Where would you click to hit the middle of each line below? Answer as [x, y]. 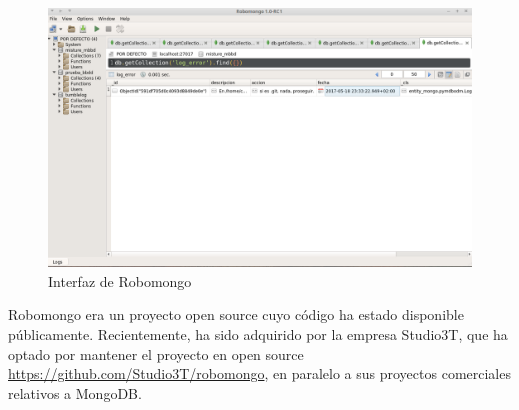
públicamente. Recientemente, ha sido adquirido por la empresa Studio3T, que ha [258, 333]
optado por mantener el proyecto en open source [156, 353]
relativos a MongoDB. [75, 392]
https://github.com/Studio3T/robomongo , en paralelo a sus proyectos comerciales [259, 373]
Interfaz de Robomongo [120, 280]
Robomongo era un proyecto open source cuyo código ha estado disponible [236, 314]
